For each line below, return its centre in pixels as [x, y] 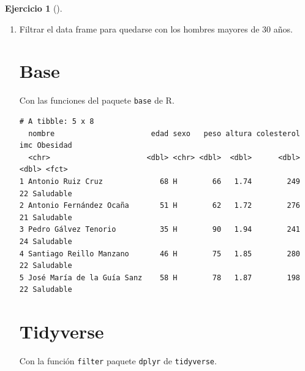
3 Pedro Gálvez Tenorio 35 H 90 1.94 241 [160, 230]
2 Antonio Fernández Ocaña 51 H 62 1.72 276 [160, 206]
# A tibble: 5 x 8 [57, 121]
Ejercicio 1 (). [34, 8]
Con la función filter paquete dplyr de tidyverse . [118, 361]
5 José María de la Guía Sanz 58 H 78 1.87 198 [160, 277]
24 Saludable [46, 241]
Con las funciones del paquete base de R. [97, 100]
